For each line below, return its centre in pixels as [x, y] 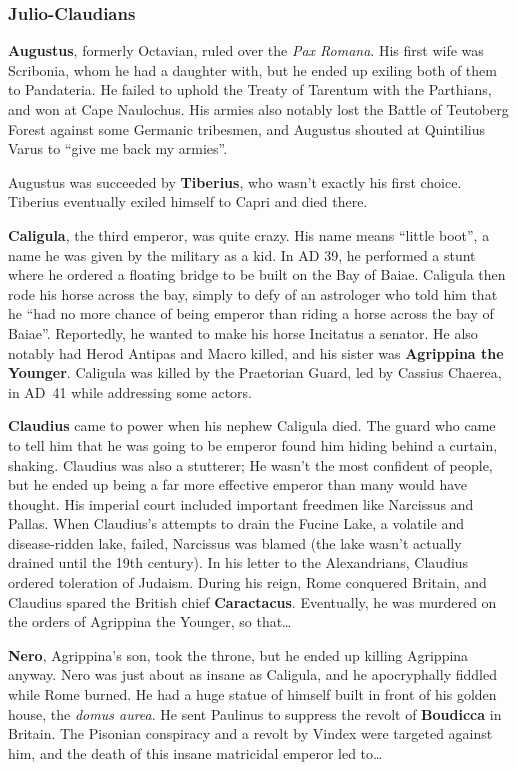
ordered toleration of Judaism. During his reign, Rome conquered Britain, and [247, 582]
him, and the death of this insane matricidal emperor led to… [195, 752]
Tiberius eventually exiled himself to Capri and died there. [188, 201]
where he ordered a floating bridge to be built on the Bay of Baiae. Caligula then [257, 274]
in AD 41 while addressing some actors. [130, 391]
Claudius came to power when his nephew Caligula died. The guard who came [252, 425]
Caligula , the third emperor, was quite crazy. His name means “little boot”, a [249, 234]
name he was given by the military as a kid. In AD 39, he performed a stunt [242, 254]
